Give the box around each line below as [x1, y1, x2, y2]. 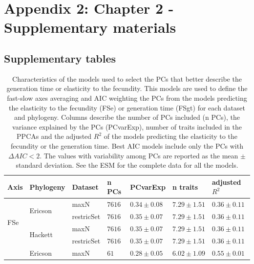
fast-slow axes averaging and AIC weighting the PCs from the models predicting [7, 92, 247, 103]
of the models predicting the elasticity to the [104, 131, 237, 141]
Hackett [29, 229, 53, 240]
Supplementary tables [4, 50, 116, 66]
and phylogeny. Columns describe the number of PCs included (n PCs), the [14, 112, 240, 122]
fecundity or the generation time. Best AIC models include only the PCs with [11, 140, 243, 151]
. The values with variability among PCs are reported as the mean [40, 150, 238, 160]
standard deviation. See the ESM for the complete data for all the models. [16, 160, 238, 170]
